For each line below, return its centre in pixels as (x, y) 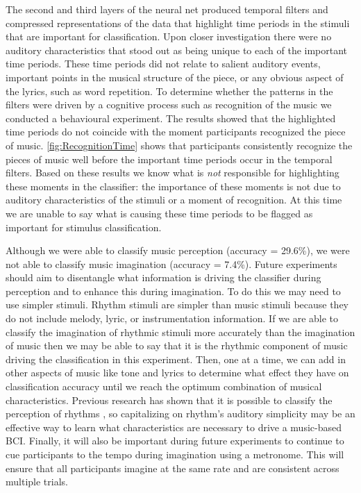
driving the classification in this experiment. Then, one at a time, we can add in (176, 359)
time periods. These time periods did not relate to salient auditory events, (163, 64)
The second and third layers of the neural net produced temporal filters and (167, 9)
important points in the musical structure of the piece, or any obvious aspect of (175, 77)
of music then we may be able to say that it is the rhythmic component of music (177, 345)
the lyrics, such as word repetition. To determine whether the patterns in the (169, 91)
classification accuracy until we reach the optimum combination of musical (164, 386)
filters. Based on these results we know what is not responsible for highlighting (173, 173)
